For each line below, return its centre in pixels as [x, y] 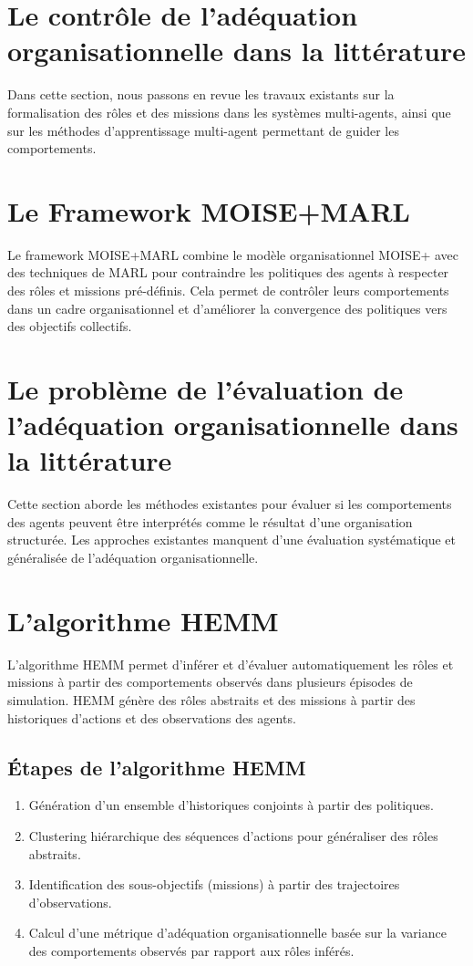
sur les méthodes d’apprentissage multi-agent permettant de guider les [203, 130]
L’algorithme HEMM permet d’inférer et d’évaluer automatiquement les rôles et [231, 664]
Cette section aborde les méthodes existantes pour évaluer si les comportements [230, 504]
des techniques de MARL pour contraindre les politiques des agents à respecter [228, 272]
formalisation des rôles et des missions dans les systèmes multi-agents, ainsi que [229, 112]
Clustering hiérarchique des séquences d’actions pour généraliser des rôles [233, 835]
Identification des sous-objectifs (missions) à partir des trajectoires [214, 884]
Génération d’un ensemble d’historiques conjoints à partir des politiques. [231, 805]
